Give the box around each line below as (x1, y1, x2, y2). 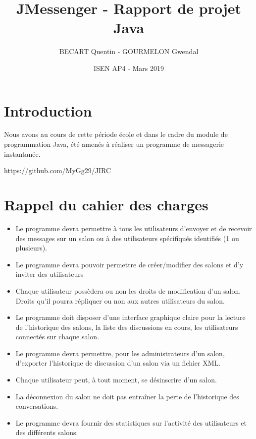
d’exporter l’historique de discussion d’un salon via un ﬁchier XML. (15, 358, 221, 368)
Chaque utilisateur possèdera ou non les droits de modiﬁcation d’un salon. (15, 285, 241, 296)
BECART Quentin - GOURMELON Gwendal (59, 46, 199, 57)
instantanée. (4, 148, 41, 159)
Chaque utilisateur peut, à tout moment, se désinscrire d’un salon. (15, 375, 217, 385)
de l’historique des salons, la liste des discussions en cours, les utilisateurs (15, 321, 238, 332)
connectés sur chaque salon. (15, 331, 100, 342)
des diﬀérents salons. (15, 427, 78, 438)
